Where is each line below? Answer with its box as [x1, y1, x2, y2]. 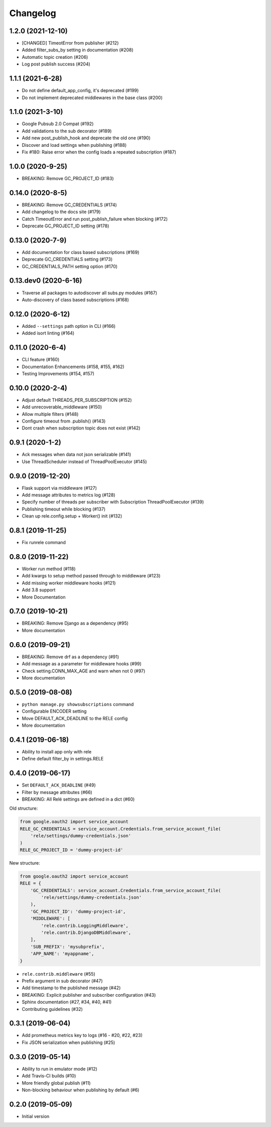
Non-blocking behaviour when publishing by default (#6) [22, 1087, 140, 1093]
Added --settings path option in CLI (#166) [22, 323, 116, 329]
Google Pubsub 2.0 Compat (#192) [22, 121, 94, 127]
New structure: [9, 860, 40, 866]
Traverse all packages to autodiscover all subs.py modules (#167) [22, 290, 158, 296]
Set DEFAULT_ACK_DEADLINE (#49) [22, 782, 96, 788]
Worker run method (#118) [22, 566, 76, 572]
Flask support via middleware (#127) [22, 485, 97, 491]
